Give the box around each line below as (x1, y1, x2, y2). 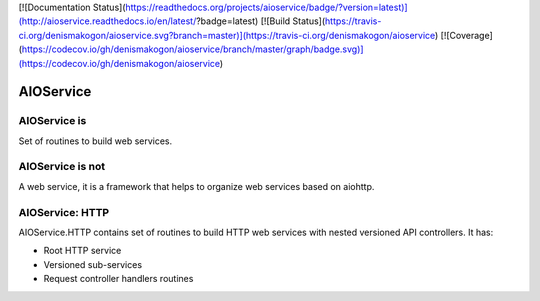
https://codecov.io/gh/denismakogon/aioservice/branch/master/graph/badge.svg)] (21, 43, 364, 55)
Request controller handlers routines (43, 273, 194, 285)
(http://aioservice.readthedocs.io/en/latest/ (18, 15, 197, 27)
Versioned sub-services (43, 258, 143, 270)
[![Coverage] (440, 29, 494, 41)
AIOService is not (18, 160, 105, 174)
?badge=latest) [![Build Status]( (195, 15, 326, 27)
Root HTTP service (43, 245, 122, 257)
